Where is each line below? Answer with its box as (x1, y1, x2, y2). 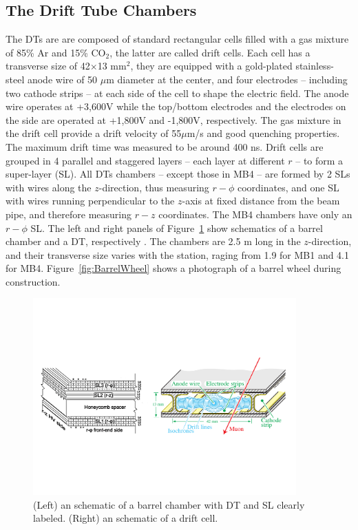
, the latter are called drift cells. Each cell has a (109, 45, 310, 59)
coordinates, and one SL (237, 180, 339, 194)
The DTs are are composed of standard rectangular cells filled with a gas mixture (6, 32, 349, 46)
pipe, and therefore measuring (6, 206, 131, 221)
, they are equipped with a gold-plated (130, 59, 293, 73)
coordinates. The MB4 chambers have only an (158, 206, 352, 221)
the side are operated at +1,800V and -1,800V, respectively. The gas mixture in (6, 112, 341, 127)
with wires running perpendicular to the (6, 193, 175, 208)
